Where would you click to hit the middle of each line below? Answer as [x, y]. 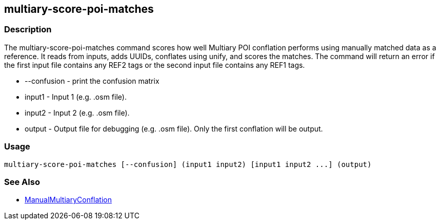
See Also [22, 182]
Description [28, 30]
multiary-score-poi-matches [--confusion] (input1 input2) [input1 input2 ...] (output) [188, 164]
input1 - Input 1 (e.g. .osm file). [76, 97]
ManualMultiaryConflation [68, 200]
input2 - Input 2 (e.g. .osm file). [77, 113]
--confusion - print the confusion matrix [92, 81]
